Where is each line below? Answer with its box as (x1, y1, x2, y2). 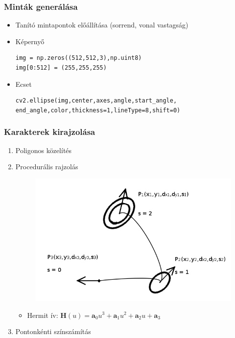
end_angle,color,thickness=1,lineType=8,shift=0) (15, 106, 181, 114)
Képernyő (15, 36, 45, 46)
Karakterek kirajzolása (4, 126, 95, 138)
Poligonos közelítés (15, 145, 72, 155)
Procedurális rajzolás (15, 161, 78, 172)
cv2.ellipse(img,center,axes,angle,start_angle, (15, 97, 177, 104)
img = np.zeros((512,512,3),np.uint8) (15, 54, 142, 62)
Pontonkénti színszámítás (15, 326, 91, 337)
